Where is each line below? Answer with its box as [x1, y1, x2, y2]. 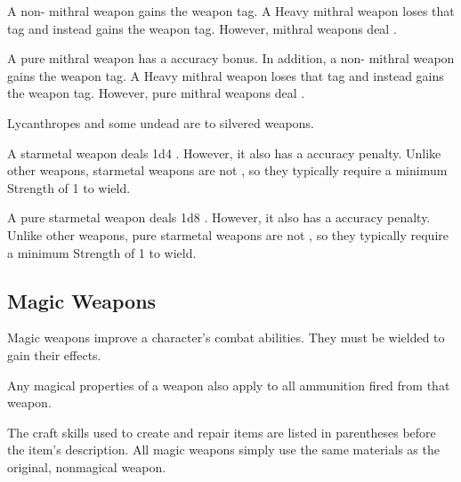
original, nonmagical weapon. [7, 457, 166, 476]
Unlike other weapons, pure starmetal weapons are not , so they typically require [7, 225, 449, 244]
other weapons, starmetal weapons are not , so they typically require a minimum [7, 161, 448, 180]
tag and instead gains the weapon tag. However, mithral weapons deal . [7, 19, 397, 37]
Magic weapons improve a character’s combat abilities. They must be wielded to [7, 328, 445, 347]
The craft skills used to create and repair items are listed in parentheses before [7, 422, 436, 441]
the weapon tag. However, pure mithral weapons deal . [7, 84, 305, 102]
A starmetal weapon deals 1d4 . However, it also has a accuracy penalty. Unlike [7, 143, 441, 162]
